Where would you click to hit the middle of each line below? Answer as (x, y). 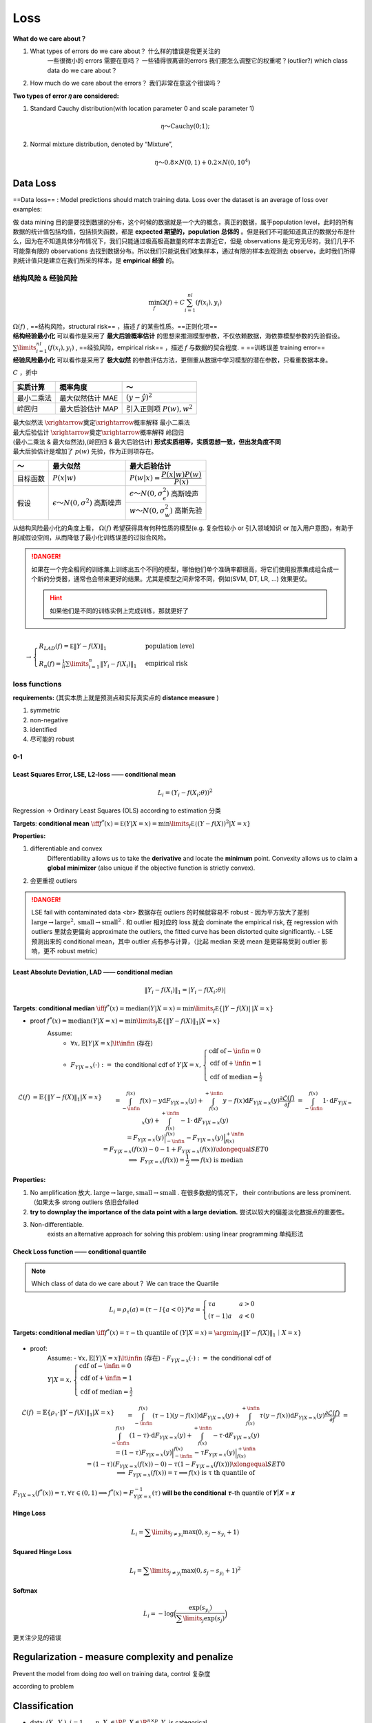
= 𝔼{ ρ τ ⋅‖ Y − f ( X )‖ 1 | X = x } (75, 1413)
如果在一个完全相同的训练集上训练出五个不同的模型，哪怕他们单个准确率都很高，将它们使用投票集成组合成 (182, 569)
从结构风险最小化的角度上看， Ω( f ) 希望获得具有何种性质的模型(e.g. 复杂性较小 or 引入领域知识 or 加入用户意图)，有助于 (183, 528)
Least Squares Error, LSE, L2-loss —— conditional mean (94, 775)
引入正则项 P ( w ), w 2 (159, 408)
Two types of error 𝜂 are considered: (66, 96)
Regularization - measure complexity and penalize (123, 1657)
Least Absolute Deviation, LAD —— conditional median (93, 972)
